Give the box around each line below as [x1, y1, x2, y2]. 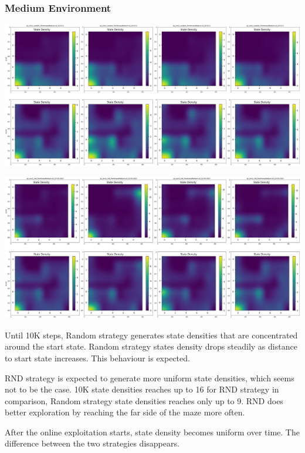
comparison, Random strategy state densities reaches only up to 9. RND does [5, 394, 283, 407]
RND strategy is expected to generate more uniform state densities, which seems [5, 371, 294, 384]
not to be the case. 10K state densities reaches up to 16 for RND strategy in [5, 383, 279, 395]
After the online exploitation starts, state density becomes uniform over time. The [5, 425, 300, 438]
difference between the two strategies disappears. [5, 437, 179, 449]
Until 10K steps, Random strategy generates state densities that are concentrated [5, 328, 298, 341]
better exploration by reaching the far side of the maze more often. [5, 406, 245, 418]
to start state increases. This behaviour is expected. [5, 351, 190, 364]
